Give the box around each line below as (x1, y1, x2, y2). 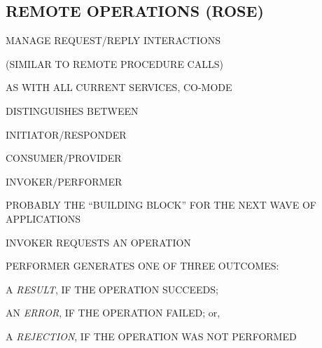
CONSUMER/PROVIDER (6, 151, 122, 165)
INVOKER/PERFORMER (6, 174, 122, 188)
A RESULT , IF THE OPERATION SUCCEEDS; (6, 281, 218, 296)
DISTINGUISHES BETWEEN (6, 103, 139, 118)
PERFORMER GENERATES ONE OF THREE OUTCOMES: (6, 258, 279, 273)
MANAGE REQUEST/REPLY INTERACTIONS (6, 33, 220, 48)
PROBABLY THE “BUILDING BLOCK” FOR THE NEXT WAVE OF (6, 197, 316, 212)
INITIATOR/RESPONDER (6, 127, 127, 141)
